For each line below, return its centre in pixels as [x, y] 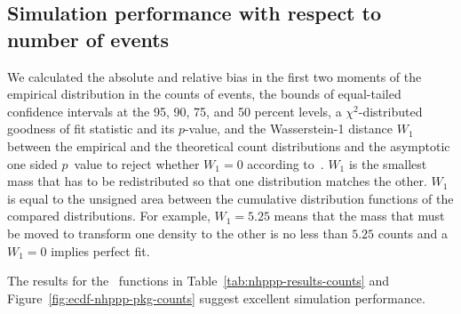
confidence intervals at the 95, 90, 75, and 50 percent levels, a [175, 111]
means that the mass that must [359, 216]
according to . [286, 163]
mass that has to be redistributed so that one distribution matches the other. [217, 181]
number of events [88, 39]
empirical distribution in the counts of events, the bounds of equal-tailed [204, 94]
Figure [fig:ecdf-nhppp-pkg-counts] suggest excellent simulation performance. [216, 298]
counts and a [413, 233]
